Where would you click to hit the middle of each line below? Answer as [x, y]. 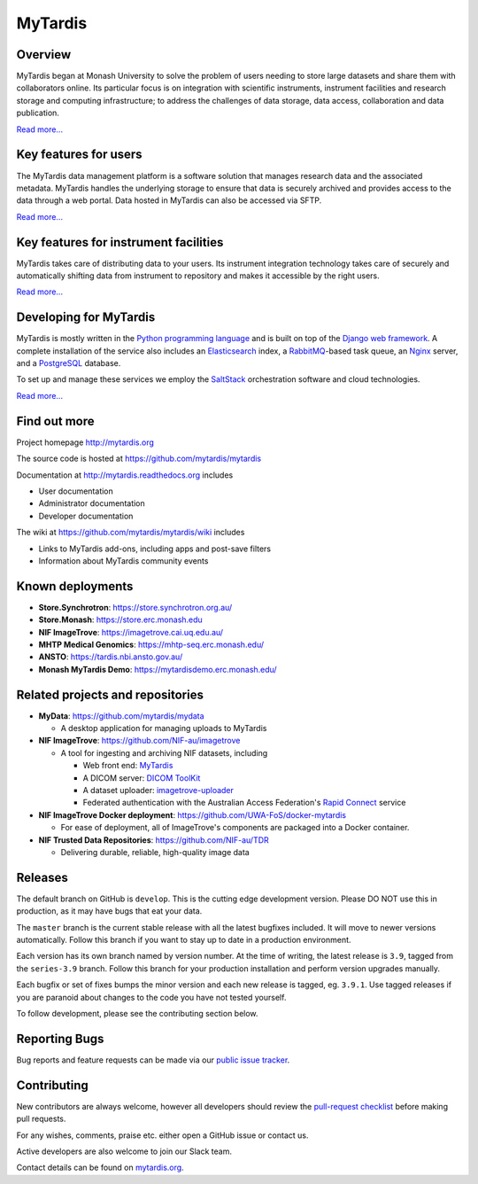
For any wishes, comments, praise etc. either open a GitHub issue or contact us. [162, 1135]
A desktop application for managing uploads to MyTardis [164, 728]
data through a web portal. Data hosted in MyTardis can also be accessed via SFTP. [169, 200]
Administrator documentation [92, 503]
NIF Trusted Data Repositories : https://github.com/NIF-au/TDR [154, 840]
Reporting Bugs [60, 1038]
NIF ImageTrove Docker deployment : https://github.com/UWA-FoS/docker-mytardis [193, 814]
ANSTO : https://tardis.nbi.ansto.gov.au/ [111, 657]
